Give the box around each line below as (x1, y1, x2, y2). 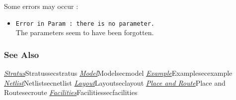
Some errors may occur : (4, 1, 79, 11)
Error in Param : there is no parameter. (15, 20, 155, 27)
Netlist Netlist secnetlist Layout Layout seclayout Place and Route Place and (4, 77, 226, 88)
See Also (4, 48, 39, 60)
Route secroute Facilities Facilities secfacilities (4, 87, 138, 98)
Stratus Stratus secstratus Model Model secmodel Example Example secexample (4, 68, 233, 78)
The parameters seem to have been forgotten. (15, 27, 154, 38)
